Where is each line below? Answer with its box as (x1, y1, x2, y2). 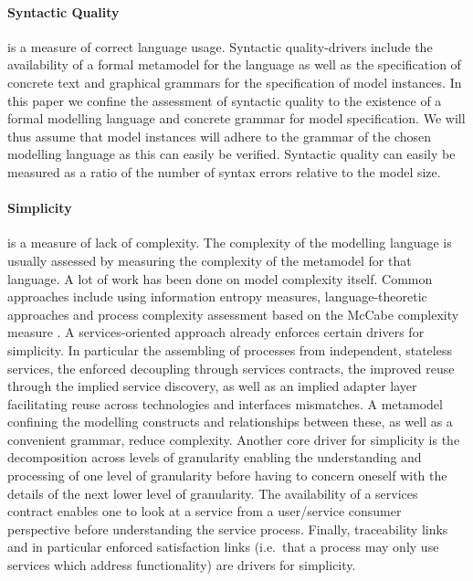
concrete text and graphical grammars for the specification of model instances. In (7, 72, 462, 91)
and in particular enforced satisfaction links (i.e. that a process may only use (7, 537, 439, 556)
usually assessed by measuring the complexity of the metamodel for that (7, 250, 412, 269)
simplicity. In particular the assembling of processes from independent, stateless (7, 340, 452, 359)
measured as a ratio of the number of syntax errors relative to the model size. (7, 162, 441, 181)
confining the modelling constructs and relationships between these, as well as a (7, 412, 453, 431)
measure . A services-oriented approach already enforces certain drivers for (7, 322, 425, 342)
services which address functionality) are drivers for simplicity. (7, 555, 356, 575)
